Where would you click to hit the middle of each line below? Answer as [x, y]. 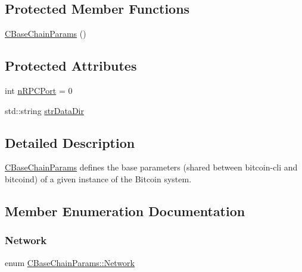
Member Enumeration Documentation [125, 211]
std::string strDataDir [44, 110]
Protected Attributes [71, 66]
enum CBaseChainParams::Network [70, 262]
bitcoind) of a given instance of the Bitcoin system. [98, 178]
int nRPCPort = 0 [39, 90]
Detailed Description [70, 142]
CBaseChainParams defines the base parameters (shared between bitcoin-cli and [151, 167]
